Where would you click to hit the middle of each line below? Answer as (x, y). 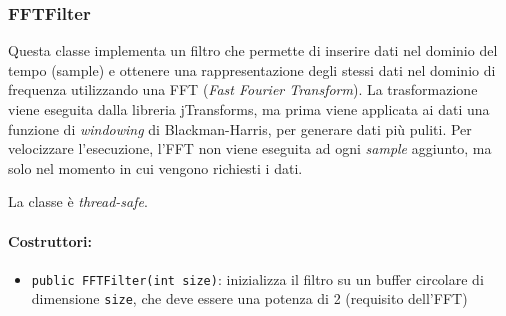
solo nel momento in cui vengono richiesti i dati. (155, 167)
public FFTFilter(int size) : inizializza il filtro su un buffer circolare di (257, 278)
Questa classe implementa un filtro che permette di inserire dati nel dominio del (253, 50)
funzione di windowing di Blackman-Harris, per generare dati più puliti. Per (240, 128)
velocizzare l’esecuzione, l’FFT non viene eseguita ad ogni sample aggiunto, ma (250, 148)
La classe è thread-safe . (78, 201)
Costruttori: (50, 240)
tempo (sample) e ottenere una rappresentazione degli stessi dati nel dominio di (252, 69)
